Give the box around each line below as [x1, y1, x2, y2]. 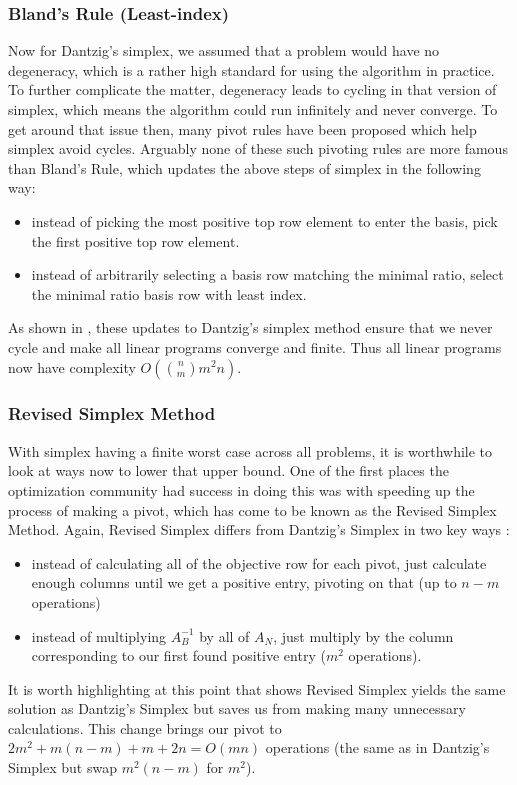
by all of [199, 625, 250, 646]
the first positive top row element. [31, 230, 240, 251]
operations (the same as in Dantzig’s [265, 737, 490, 758]
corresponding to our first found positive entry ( [31, 645, 326, 666]
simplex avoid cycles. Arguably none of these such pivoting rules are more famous [8, 138, 508, 159]
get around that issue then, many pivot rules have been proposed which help [8, 118, 477, 139]
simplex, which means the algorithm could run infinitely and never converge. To [8, 99, 498, 119]
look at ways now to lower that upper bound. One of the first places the [8, 460, 449, 481]
